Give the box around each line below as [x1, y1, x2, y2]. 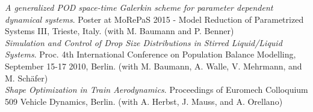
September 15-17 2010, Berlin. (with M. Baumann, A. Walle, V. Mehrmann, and [5, 59, 302, 72]
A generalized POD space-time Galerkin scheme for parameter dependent [5, 1, 273, 13]
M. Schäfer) [5, 71, 48, 84]
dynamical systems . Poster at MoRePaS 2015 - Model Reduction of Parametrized [5, 13, 304, 25]
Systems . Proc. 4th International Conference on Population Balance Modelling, [5, 48, 296, 60]
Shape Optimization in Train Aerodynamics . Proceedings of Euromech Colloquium [5, 83, 308, 96]
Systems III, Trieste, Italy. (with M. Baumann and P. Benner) [5, 25, 234, 37]
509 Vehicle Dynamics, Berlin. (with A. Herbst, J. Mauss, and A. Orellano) [5, 95, 283, 107]
